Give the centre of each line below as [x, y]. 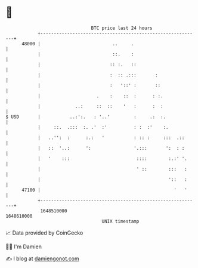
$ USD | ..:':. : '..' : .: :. [86, 117]
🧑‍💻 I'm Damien [24, 247]
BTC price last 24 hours [122, 28]
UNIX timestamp [120, 221]
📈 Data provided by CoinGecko [44, 233]
